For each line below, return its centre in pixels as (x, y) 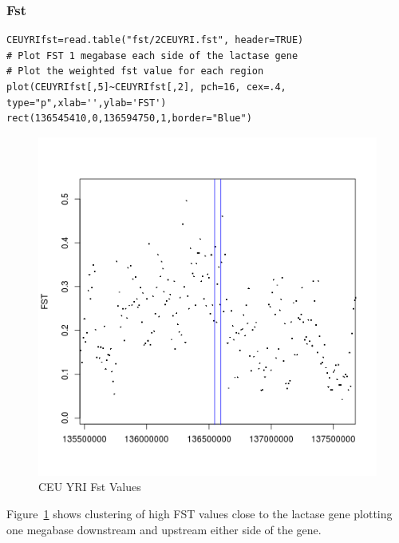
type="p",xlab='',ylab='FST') (87, 103)
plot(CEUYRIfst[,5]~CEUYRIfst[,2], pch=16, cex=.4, (146, 87)
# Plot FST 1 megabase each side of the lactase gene (152, 55)
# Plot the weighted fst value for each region (135, 71)
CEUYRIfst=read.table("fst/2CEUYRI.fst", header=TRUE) (155, 40)
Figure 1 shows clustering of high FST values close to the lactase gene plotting (199, 513)
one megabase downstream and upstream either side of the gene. (164, 529)
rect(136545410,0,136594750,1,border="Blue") (129, 119)
